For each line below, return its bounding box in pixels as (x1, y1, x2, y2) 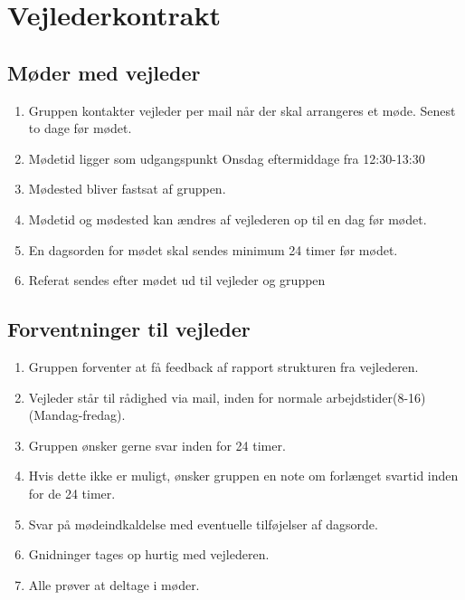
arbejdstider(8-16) (326, 387, 426, 406)
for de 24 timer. (28, 483, 116, 502)
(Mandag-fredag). (28, 405, 126, 424)
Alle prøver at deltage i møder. (28, 575, 200, 594)
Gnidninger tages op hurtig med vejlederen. (28, 545, 270, 564)
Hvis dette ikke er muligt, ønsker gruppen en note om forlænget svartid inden (28, 466, 459, 485)
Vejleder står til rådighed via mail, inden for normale (28, 387, 323, 406)
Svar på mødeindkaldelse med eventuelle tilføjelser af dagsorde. (28, 514, 378, 533)
